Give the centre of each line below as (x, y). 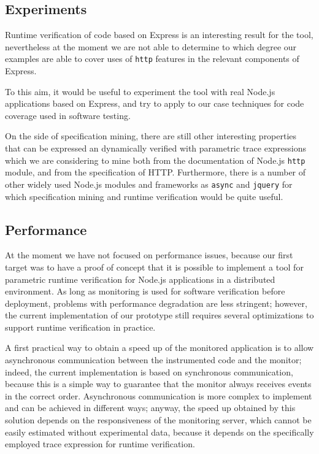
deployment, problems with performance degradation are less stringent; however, (156, 303)
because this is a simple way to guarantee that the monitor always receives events (158, 384)
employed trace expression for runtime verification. (100, 444)
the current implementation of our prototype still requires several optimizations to (159, 315)
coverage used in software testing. (68, 115)
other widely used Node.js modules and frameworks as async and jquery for (149, 184)
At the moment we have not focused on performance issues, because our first (149, 255)
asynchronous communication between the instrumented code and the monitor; (153, 360)
